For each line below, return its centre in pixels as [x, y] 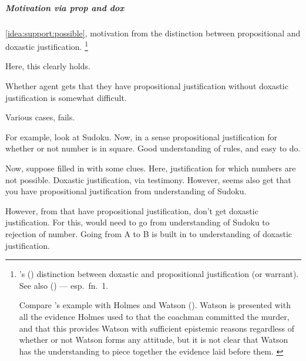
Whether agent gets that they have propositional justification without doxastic [147, 86]
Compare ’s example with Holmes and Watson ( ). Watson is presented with [155, 305]
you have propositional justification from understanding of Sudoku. [126, 191]
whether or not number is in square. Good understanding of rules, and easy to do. [153, 148]
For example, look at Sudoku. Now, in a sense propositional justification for [142, 136]
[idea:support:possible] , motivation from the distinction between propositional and [153, 33]
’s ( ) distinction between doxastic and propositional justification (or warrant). [159, 274]
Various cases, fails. [40, 117]
